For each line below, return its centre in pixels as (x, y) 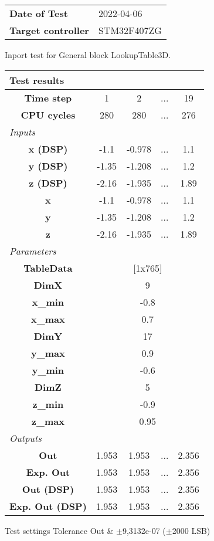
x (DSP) (48, 148)
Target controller (49, 30)
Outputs (26, 438)
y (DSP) (48, 165)
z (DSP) (48, 182)
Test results (37, 80)
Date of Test (39, 13)
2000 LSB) (191, 530)
